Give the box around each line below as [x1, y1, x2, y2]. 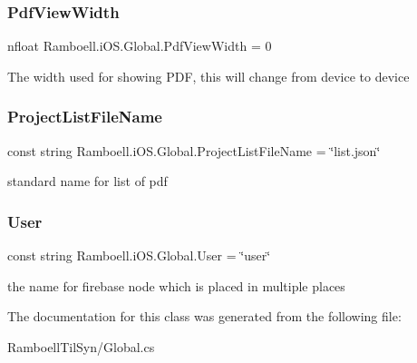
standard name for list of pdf [7, 172, 168, 191]
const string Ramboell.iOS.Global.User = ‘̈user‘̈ [7, 246, 271, 265]
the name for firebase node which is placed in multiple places [7, 276, 345, 295]
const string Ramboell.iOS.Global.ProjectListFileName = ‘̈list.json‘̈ [7, 141, 381, 160]
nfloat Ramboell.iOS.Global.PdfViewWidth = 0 [7, 36, 272, 55]
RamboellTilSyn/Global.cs [7, 337, 155, 356]
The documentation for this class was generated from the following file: [7, 307, 402, 326]
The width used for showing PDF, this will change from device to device [7, 66, 410, 85]
